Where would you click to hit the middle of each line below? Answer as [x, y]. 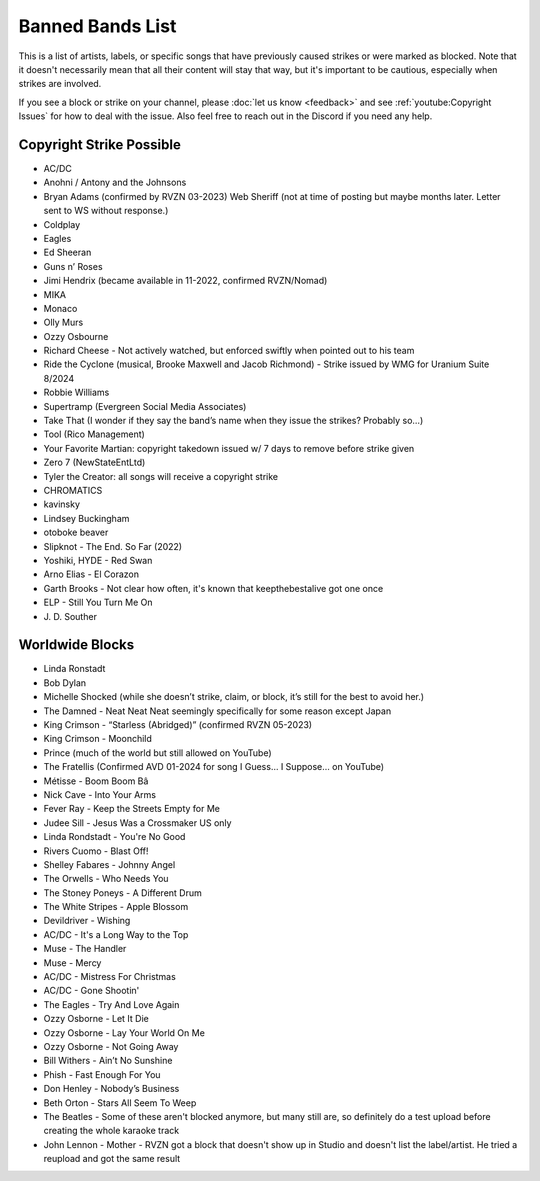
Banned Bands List [97, 26]
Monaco [60, 308]
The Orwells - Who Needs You [106, 879]
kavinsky [61, 504]
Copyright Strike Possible [100, 144]
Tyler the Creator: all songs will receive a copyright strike [161, 476]
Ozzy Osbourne [76, 336]
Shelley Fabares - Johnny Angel [109, 864]
